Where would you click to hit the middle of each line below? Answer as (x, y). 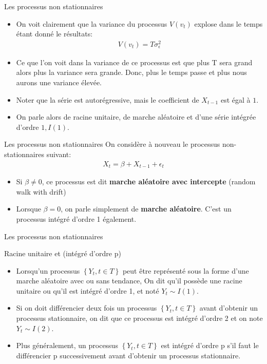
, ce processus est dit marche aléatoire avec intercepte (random (149, 181)
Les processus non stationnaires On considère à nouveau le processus (112, 144)
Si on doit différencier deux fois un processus (87, 308)
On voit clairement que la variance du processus (92, 23)
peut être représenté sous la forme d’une (186, 270)
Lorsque (28, 209)
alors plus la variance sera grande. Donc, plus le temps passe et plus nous (131, 72)
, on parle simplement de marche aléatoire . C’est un (146, 209)
